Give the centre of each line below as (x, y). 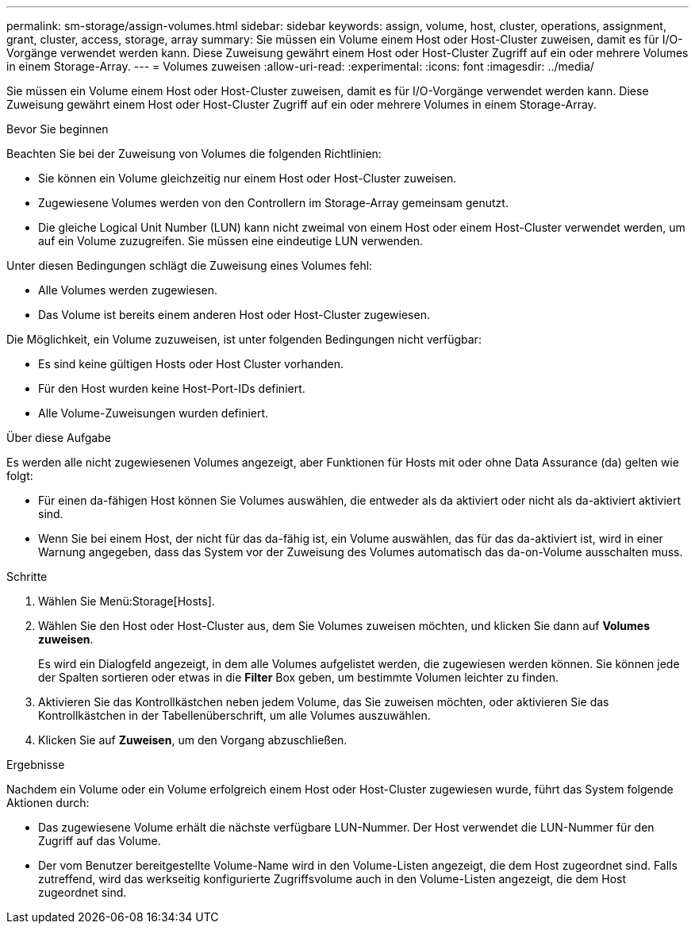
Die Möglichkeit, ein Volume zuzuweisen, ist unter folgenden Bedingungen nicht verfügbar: (244, 339)
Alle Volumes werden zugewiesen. (128, 290)
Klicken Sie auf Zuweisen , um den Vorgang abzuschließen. (193, 740)
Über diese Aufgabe (59, 438)
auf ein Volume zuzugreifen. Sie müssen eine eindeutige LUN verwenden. (230, 241)
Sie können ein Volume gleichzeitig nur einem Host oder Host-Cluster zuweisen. (248, 178)
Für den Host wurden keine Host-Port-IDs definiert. (172, 388)
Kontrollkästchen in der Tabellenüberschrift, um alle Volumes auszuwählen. (234, 715)
